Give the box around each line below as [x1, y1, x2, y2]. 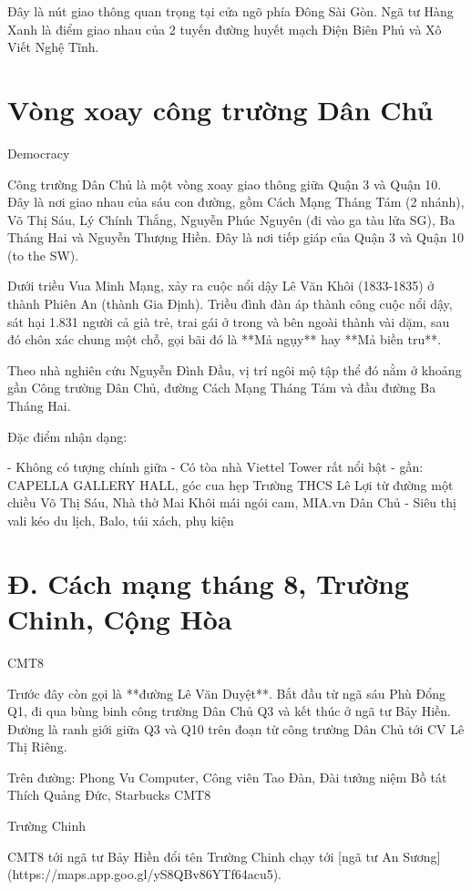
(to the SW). [7, 245, 79, 264]
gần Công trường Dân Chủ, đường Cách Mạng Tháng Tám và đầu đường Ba [7, 378, 436, 397]
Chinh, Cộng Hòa [7, 599, 232, 637]
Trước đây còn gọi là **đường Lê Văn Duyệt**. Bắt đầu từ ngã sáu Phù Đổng [7, 683, 445, 702]
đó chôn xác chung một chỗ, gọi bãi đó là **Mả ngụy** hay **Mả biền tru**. [7, 330, 442, 349]
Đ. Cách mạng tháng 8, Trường [7, 564, 409, 601]
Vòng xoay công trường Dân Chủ [7, 90, 434, 128]
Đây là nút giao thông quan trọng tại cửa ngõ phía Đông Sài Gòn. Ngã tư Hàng [7, 2, 454, 20]
